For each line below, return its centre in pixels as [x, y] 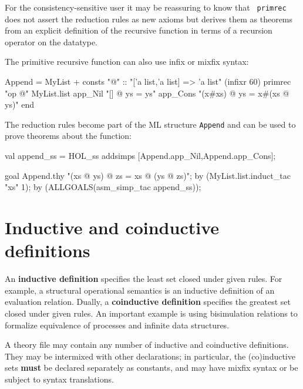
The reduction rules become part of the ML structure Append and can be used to [150, 124]
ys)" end [20, 104]
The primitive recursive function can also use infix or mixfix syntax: [127, 61]
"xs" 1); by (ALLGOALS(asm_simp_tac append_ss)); [103, 187]
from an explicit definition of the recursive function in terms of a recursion [139, 30]
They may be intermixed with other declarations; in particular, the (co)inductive [150, 356]
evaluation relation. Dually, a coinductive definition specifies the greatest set [148, 302]
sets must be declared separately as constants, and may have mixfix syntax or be [151, 368]
